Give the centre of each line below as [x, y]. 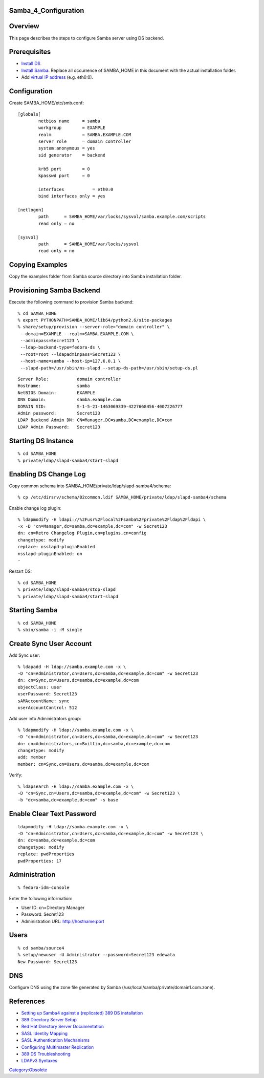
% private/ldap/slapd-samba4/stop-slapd [67, 590]
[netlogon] [31, 210]
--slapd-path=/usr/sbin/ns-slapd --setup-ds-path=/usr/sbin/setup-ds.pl [109, 368]
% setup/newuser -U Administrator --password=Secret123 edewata [97, 955]
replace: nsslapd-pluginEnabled [56, 547]
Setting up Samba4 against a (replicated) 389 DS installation [82, 1013]
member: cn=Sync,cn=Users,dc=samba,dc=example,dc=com [83, 764]
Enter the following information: [41, 899]
